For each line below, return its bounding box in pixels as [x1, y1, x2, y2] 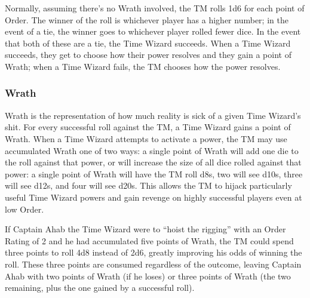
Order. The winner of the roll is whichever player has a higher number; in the [5, 13, 288, 26]
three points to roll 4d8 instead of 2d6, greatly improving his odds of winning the [5, 246, 302, 259]
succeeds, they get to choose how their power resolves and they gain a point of [5, 48, 291, 61]
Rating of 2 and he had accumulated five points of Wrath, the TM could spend [5, 234, 294, 247]
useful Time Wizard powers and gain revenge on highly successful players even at [5, 191, 302, 203]
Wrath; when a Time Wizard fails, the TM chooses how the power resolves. [5, 60, 281, 72]
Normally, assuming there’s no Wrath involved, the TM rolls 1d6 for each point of [5, 2, 305, 14]
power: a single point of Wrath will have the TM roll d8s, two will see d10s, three [5, 167, 303, 180]
